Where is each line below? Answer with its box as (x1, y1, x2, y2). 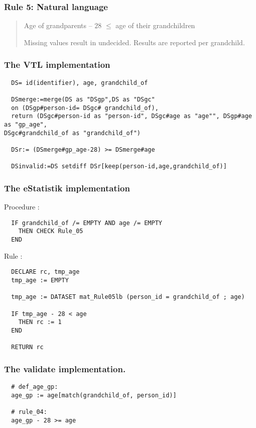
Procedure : (4, 201, 40, 212)
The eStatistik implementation (4, 181, 130, 194)
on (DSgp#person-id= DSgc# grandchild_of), (11, 104, 159, 112)
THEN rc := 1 (18, 318, 62, 326)
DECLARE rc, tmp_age (11, 268, 80, 276)
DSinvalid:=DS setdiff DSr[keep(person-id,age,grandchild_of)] (11, 163, 227, 170)
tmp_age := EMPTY (11, 276, 69, 284)
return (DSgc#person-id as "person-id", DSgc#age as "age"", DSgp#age (11, 113, 252, 120)
